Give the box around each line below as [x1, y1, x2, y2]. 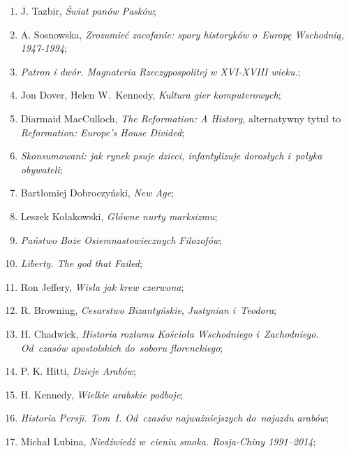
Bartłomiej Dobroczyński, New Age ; [20, 185, 174, 200]
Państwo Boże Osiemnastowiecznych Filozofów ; [20, 232, 223, 247]
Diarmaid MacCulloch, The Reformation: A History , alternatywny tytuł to [20, 110, 341, 125]
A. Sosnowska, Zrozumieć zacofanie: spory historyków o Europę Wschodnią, [20, 27, 345, 41]
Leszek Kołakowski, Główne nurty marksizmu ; [20, 208, 218, 223]
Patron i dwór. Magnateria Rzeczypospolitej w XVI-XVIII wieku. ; [20, 64, 301, 78]
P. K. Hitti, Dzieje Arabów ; [20, 364, 136, 378]
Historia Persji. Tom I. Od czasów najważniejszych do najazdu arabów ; [20, 410, 329, 425]
